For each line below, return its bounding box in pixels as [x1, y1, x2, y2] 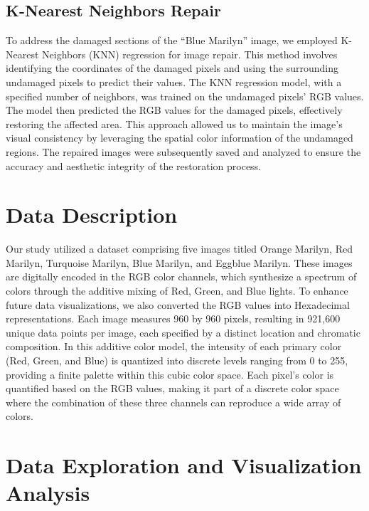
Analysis [6, 478, 90, 507]
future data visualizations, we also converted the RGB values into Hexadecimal [6, 297, 350, 312]
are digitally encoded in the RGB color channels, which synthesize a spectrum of [6, 269, 357, 284]
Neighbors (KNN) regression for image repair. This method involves [42, 46, 338, 61]
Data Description [6, 200, 178, 229]
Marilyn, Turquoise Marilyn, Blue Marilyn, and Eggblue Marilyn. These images [6, 255, 353, 270]
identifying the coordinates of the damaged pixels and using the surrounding [6, 60, 338, 75]
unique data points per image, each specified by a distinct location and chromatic [6, 325, 360, 339]
